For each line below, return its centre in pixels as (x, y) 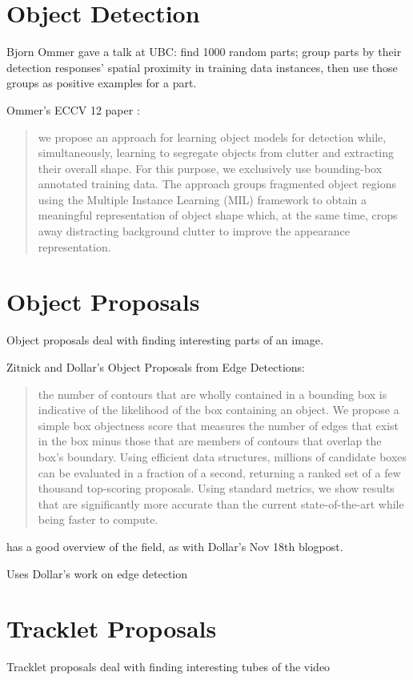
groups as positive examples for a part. (102, 83)
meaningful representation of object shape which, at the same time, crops (218, 215)
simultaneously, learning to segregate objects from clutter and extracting (216, 153)
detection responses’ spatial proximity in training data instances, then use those (202, 67)
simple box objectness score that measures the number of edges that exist (219, 425)
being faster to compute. (98, 519)
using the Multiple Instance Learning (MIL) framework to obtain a (202, 199)
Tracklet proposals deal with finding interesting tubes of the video (168, 667)
